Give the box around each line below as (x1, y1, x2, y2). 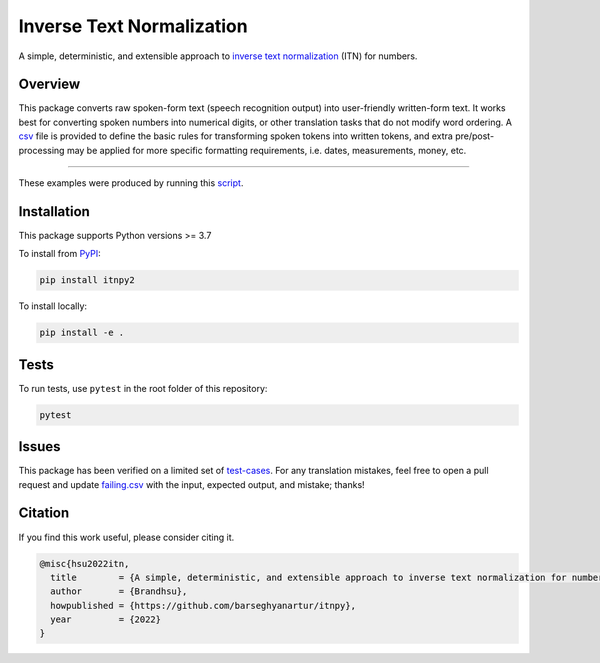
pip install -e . (39, 327, 125, 339)
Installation (18, 203, 90, 220)
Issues (18, 438, 61, 455)
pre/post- (455, 130, 495, 142)
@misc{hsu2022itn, (39, 558, 130, 569)
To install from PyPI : (18, 248, 102, 260)
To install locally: (18, 300, 88, 312)
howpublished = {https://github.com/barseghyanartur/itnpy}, (50, 600, 357, 611)
